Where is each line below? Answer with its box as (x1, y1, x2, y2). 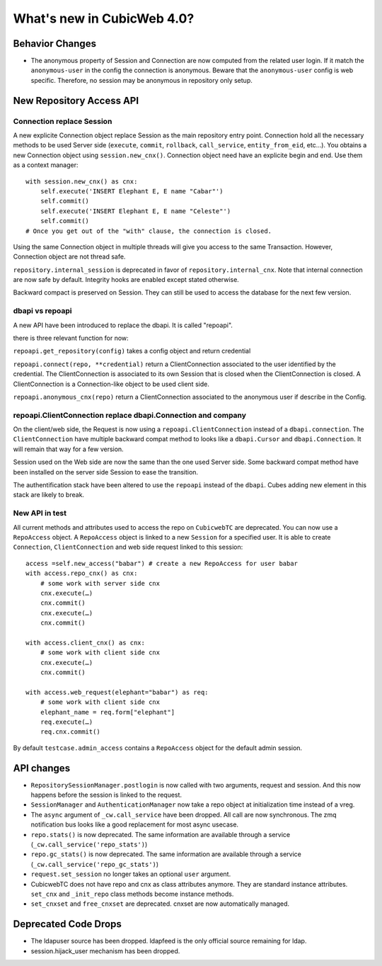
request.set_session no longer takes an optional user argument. (30, 870, 231, 878)
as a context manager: (13, 161, 79, 169)
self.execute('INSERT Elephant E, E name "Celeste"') (40, 207, 231, 215)
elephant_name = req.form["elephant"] (40, 708, 175, 716)
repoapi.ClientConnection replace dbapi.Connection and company (13, 410, 247, 420)
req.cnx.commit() (40, 728, 100, 736)
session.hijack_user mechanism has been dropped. (30, 946, 180, 955)
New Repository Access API (13, 94, 139, 106)
